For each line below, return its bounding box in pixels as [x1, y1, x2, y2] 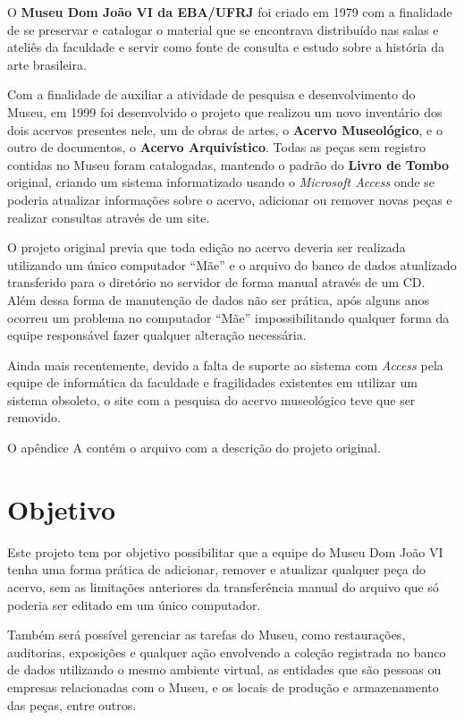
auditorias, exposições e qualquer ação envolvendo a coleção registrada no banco [7, 642, 446, 661]
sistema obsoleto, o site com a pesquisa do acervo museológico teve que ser [7, 390, 416, 409]
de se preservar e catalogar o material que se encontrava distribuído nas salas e [7, 20, 439, 38]
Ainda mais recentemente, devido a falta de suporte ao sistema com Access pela [7, 355, 443, 374]
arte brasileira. [7, 55, 87, 73]
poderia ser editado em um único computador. [7, 595, 261, 614]
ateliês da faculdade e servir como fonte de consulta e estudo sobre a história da [7, 38, 445, 56]
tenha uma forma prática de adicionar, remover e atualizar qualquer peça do [7, 560, 426, 579]
